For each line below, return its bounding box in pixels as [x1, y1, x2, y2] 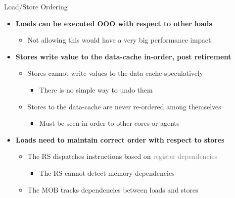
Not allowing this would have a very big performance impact [27, 35, 211, 45]
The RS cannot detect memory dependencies [39, 167, 175, 178]
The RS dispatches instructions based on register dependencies [27, 151, 218, 161]
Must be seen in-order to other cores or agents [39, 118, 180, 128]
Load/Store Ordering [4, 1, 68, 11]
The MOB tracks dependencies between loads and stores [27, 184, 198, 195]
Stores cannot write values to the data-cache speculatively [27, 68, 203, 78]
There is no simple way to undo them [39, 84, 153, 95]
